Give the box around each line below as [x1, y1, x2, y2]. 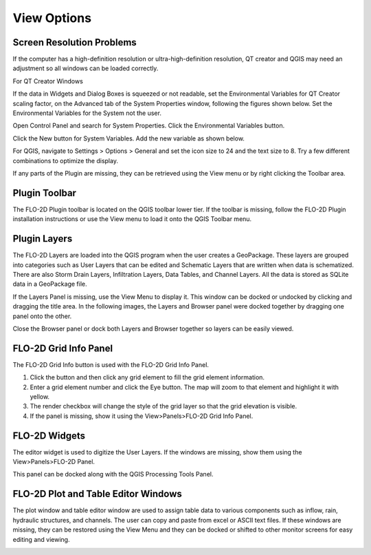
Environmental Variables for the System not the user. [12, 109, 161, 117]
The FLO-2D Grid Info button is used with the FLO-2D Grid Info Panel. [12, 360, 210, 368]
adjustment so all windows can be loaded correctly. [12, 64, 159, 72]
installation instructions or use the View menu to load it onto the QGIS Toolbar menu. [12, 215, 252, 223]
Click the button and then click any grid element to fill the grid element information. [30, 373, 265, 381]
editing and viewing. [12, 535, 70, 543]
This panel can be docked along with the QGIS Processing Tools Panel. [12, 470, 214, 479]
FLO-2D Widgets [12, 430, 86, 441]
